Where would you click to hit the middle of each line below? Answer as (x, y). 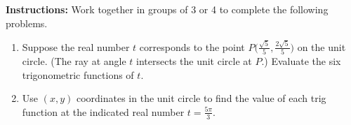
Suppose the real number (76, 46)
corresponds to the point (192, 46)
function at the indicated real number (103, 111)
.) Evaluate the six (301, 61)
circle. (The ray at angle (74, 61)
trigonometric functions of (78, 74)
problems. (27, 23)
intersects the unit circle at (194, 61)
